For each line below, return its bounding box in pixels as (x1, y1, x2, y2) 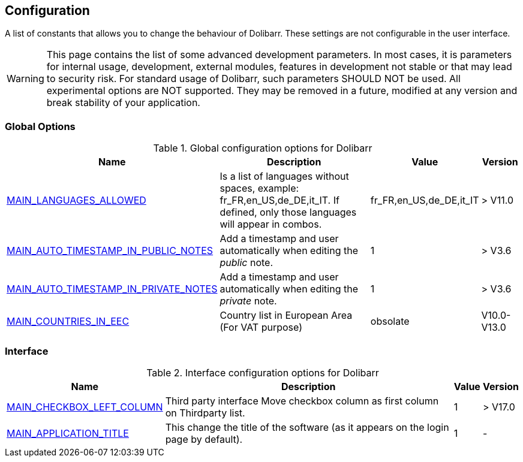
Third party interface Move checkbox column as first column (165, 394, 439, 407)
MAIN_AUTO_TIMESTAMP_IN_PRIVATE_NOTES (7, 283, 218, 295)
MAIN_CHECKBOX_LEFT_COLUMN (7, 400, 163, 413)
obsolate (370, 315, 410, 328)
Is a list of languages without (220, 170, 349, 183)
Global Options (5, 120, 76, 132)
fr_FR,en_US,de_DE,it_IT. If (220, 194, 339, 207)
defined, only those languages (220, 206, 357, 219)
